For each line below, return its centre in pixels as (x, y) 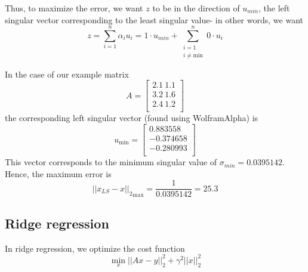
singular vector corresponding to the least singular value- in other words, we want (154, 19)
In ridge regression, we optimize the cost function (95, 248)
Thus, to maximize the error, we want (74, 8)
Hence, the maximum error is (58, 173)
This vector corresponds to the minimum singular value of (111, 162)
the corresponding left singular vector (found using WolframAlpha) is (132, 118)
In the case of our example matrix (67, 74)
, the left (274, 8)
